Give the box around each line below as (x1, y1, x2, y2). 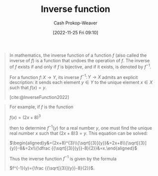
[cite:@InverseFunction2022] (9, 94, 70, 100)
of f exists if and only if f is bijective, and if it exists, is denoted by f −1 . (9, 63, 152, 70)
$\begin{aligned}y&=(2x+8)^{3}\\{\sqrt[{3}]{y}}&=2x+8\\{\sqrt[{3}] (9, 140, 147, 146)
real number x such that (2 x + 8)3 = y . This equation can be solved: (9, 130, 148, 136)
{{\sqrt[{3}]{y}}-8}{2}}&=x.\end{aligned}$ (51, 145, 138, 151)
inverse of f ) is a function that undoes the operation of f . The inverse (9, 57, 150, 63)
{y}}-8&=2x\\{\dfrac (9, 145, 51, 151)
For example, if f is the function (9, 104, 74, 110)
